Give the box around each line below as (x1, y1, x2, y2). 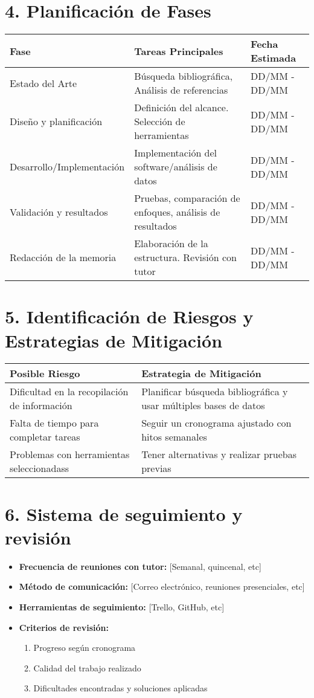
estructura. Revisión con (134, 250, 237, 265)
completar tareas (10, 430, 80, 444)
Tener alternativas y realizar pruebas (141, 447, 297, 462)
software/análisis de (134, 160, 217, 174)
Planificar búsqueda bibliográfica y (141, 384, 288, 399)
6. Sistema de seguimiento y (5, 501, 243, 526)
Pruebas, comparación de (134, 191, 240, 205)
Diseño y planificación (10, 114, 103, 129)
